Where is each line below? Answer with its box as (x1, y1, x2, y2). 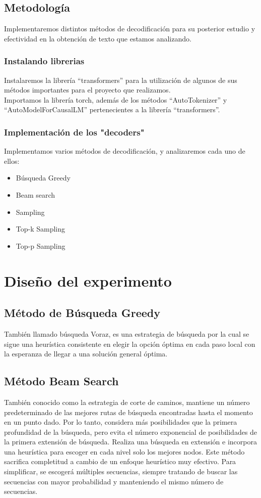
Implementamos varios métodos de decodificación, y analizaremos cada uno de (4, 146, 245, 156)
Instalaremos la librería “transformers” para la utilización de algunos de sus (4, 74, 237, 85)
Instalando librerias (4, 55, 85, 67)
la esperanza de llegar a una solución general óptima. (4, 348, 168, 359)
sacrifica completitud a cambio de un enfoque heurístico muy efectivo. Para (4, 456, 236, 467)
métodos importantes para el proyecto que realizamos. (4, 84, 171, 95)
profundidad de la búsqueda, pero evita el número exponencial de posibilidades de (4, 426, 257, 437)
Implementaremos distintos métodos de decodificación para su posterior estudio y (4, 23, 255, 34)
